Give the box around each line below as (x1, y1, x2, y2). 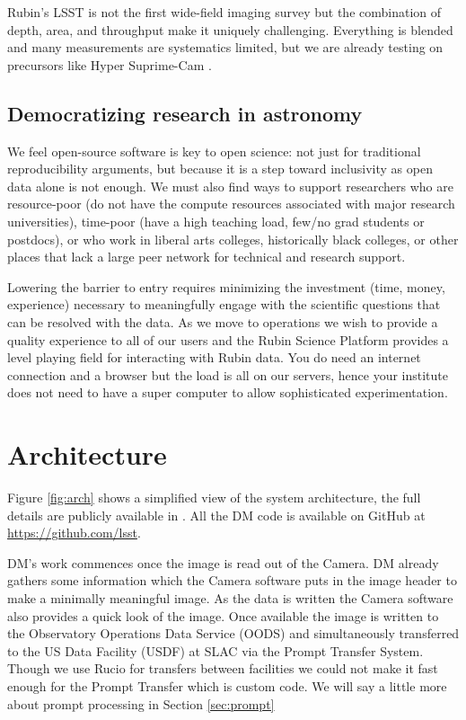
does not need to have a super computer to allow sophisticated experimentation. (7, 383, 448, 402)
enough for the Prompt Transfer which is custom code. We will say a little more (7, 676, 447, 695)
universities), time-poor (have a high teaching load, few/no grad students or (7, 211, 425, 230)
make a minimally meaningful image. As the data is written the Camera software (7, 588, 453, 607)
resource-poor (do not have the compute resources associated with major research (7, 194, 455, 213)
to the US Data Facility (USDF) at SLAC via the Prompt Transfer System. (7, 641, 424, 660)
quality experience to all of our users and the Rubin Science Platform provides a (7, 330, 449, 349)
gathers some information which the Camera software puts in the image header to (7, 571, 457, 590)
